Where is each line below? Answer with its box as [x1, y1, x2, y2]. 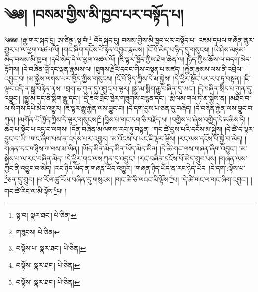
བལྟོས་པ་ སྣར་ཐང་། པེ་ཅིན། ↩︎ [16, 243, 86, 253]
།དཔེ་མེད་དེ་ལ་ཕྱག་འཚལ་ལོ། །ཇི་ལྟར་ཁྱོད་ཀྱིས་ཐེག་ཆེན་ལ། [50, 54, 185, 64]
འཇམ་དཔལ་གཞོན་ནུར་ [198, 34, 254, 45]
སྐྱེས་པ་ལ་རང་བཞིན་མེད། [4, 153, 63, 163]
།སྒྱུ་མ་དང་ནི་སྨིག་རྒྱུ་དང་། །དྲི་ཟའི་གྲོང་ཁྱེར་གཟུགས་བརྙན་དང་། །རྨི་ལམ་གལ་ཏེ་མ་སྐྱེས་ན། [22, 93, 227, 103]
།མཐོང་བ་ [228, 93, 251, 103]
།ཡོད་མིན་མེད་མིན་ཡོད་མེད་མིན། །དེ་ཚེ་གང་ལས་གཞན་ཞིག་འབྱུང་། [81, 143, 237, 153]
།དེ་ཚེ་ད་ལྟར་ [224, 123, 254, 134]
